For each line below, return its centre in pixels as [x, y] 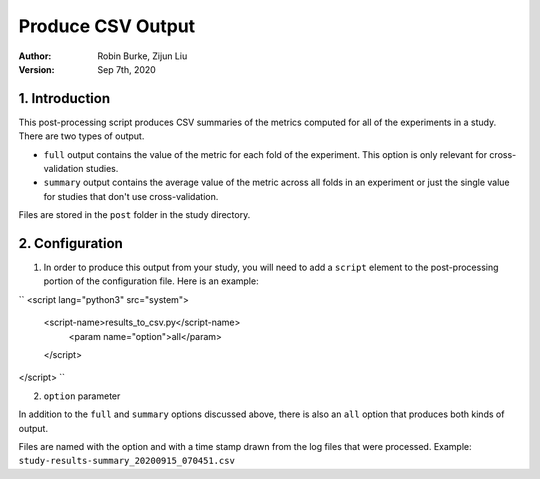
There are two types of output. [81, 136]
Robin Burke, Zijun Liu [142, 56]
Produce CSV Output [107, 26]
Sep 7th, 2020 [127, 69]
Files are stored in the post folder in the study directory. [134, 215]
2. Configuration [71, 243]
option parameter [82, 396]
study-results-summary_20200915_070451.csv [126, 461]
